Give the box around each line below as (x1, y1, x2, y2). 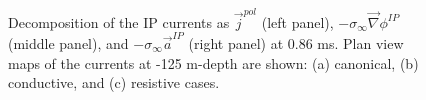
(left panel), (261, 11, 334, 32)
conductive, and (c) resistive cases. (8, 72, 220, 93)
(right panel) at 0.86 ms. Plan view (188, 33, 404, 54)
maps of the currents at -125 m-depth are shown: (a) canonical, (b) (8, 52, 419, 73)
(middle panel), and (8, 33, 129, 54)
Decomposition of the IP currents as (8, 11, 230, 32)
